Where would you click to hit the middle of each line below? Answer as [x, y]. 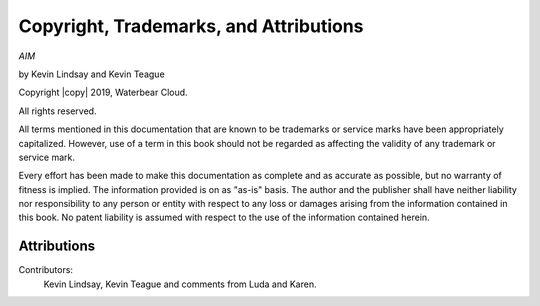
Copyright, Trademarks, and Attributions [191, 26]
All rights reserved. [57, 111]
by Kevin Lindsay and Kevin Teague [91, 74]
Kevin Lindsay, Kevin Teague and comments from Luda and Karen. [180, 284]
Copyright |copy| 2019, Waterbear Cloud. [103, 92]
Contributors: [46, 270]
